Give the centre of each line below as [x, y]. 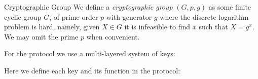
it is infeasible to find [157, 27]
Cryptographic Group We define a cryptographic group [88, 7]
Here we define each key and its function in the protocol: [92, 70]
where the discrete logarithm [204, 16]
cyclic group [23, 16]
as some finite [230, 7]
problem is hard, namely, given [52, 27]
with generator [129, 16]
